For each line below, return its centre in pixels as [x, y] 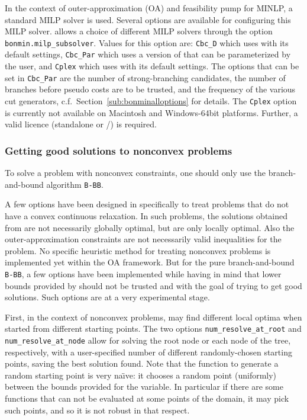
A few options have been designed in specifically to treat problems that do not [147, 204]
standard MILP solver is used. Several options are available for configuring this [148, 19]
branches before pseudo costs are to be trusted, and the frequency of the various [150, 89]
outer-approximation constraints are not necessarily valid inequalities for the [143, 239]
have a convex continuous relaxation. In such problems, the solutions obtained [146, 215]
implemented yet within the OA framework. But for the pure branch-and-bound [150, 262]
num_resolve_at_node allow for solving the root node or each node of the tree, [148, 340]
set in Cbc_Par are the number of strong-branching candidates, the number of [145, 77]
